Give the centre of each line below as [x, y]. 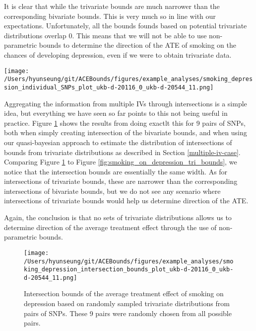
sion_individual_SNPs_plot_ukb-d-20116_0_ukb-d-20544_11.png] [109, 87]
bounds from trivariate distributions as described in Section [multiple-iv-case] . [122, 152]
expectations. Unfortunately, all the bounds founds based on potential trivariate [126, 26]
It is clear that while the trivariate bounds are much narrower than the [112, 6]
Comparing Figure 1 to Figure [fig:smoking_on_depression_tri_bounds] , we [121, 162]
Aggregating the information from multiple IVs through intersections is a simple [126, 103]
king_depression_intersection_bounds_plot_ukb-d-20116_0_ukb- [129, 270]
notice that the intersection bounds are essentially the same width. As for [116, 171]
